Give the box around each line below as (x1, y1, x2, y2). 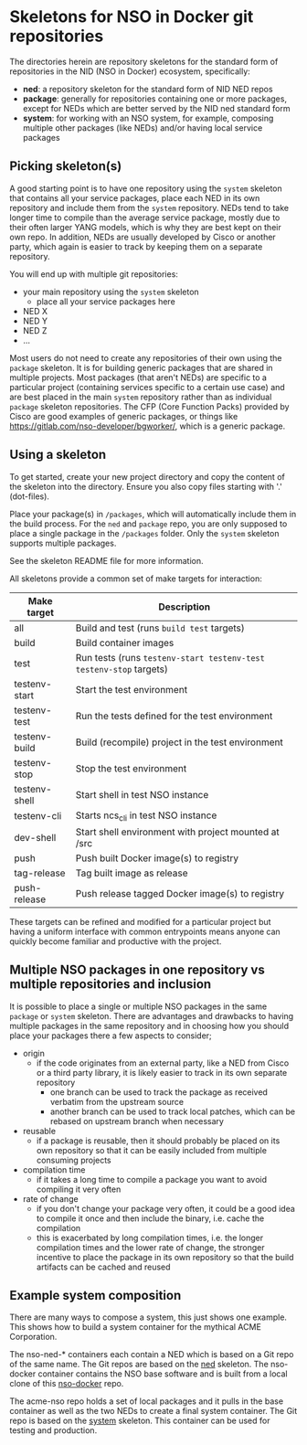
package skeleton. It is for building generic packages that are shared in (9, 362, 273, 373)
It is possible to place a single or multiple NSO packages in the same (9, 1001, 268, 1012)
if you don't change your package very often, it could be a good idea (36, 1203, 295, 1214)
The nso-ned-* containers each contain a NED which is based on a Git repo (9, 1349, 294, 1360)
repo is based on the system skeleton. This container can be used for (9, 1415, 270, 1427)
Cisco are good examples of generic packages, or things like (9, 410, 238, 421)
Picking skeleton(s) (9, 158, 122, 175)
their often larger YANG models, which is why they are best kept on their (9, 221, 281, 232)
